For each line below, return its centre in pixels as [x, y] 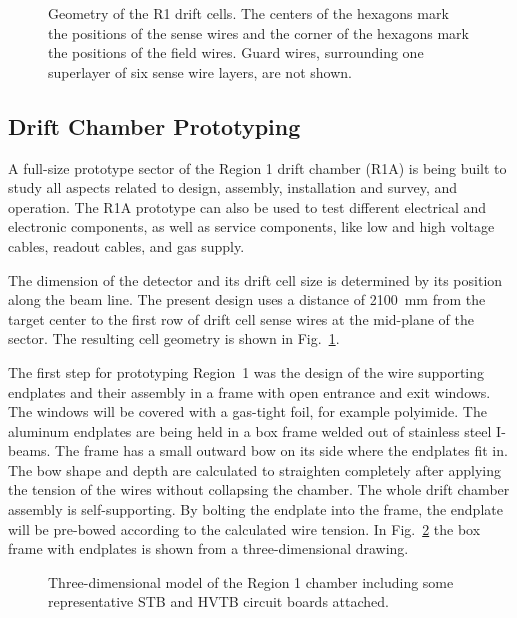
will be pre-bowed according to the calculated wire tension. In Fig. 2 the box [244, 528]
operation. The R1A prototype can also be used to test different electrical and [247, 206]
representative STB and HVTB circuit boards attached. [218, 601]
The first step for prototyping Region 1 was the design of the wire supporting [246, 371]
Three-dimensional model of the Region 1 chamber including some [251, 581]
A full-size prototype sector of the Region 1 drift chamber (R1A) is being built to [257, 167]
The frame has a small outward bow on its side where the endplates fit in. [281, 450]
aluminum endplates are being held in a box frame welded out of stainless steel [250, 430]
